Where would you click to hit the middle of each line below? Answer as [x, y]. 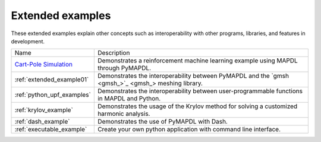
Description [114, 53]
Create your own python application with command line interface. [189, 130]
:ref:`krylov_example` [44, 110]
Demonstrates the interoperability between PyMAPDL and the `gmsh [193, 76]
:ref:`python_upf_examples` [53, 95]
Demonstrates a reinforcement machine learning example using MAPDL [198, 61]
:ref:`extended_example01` [52, 80]
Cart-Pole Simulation [44, 64]
